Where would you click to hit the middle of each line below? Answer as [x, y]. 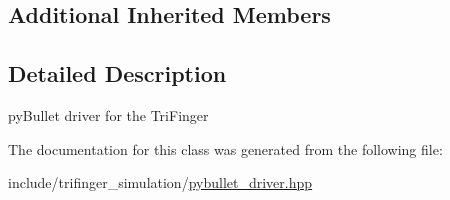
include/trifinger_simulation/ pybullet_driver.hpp [160, 182]
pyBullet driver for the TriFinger [108, 114]
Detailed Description [117, 73]
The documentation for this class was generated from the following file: [225, 148]
